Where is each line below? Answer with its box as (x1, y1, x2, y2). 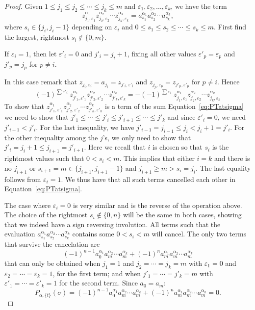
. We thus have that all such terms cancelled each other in (61, 174, 236, 184)
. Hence (217, 77, 240, 87)
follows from (4, 174, 41, 184)
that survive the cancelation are (4, 239, 100, 249)
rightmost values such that (4, 153, 84, 163)
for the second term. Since (59, 278, 138, 288)
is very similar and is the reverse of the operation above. (73, 200, 242, 210)
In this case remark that (4, 77, 77, 87)
